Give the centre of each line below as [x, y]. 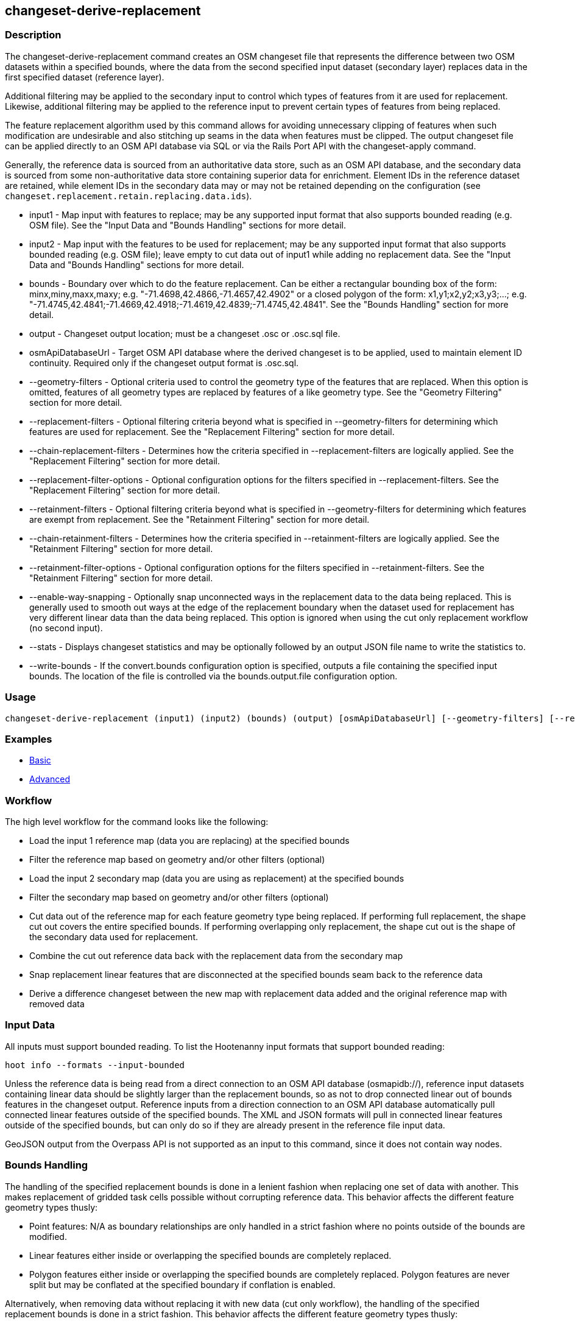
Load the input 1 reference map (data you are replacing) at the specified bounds [189, 841]
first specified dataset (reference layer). [85, 77]
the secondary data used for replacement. [114, 937]
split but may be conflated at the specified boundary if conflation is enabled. [182, 1284]
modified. [48, 1236]
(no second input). [66, 628]
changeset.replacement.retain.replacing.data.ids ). [129, 196]
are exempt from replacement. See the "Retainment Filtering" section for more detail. [199, 519]
